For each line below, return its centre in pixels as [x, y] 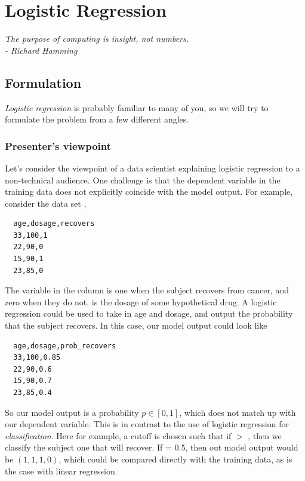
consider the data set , [46, 203]
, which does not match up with [238, 412]
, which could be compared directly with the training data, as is [175, 459]
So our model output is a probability [72, 412]
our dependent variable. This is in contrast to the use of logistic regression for [147, 424]
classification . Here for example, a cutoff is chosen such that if [118, 435]
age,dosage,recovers [54, 224]
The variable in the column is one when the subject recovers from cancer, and [147, 290]
